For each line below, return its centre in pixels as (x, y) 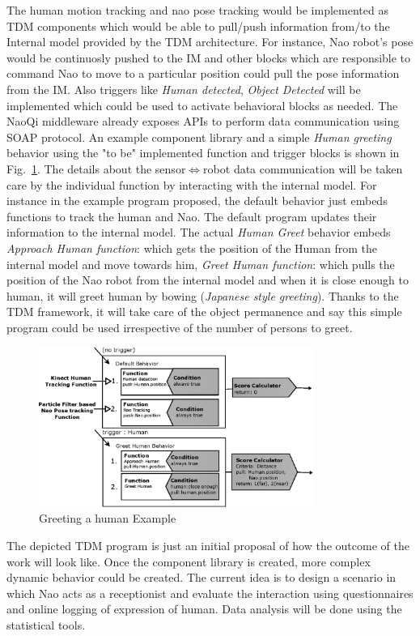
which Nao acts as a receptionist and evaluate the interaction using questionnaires (210, 593)
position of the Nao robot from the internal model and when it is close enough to (208, 280)
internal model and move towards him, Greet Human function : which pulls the (201, 264)
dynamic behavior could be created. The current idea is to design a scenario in (202, 577)
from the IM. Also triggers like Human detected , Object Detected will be (184, 89)
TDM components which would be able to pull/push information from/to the (198, 26)
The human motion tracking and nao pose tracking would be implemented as (197, 10)
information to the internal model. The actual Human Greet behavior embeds (199, 232)
